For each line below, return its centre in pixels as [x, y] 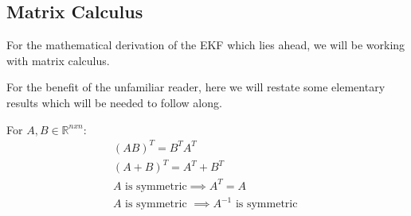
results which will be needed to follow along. [114, 102]
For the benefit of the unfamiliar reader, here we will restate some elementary [196, 87]
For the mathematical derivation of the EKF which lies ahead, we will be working [206, 45]
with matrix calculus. [58, 60]
